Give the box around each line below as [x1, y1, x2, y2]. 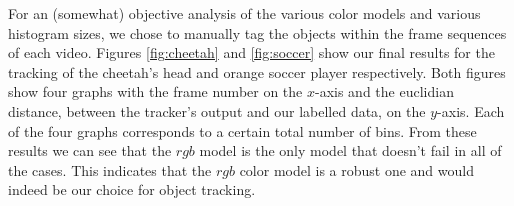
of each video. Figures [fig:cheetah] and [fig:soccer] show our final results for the [8, 42, 495, 63]
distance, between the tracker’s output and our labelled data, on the [8, 100, 426, 121]
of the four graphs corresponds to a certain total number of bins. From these [8, 120, 477, 141]
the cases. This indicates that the [8, 159, 212, 180]
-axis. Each [437, 100, 505, 121]
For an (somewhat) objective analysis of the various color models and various [8, 3, 481, 23]
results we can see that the [8, 140, 172, 161]
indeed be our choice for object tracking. [8, 179, 256, 200]
